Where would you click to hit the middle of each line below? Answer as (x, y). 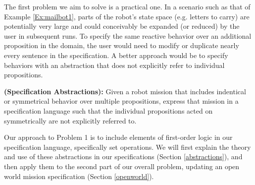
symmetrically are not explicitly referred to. (70, 120)
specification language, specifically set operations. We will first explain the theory (127, 147)
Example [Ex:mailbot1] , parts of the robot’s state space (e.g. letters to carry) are (127, 16)
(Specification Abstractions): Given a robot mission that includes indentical (125, 91)
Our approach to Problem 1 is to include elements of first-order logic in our (118, 137)
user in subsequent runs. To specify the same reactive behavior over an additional (128, 35)
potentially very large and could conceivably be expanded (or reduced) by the (122, 26)
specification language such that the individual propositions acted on (108, 110)
